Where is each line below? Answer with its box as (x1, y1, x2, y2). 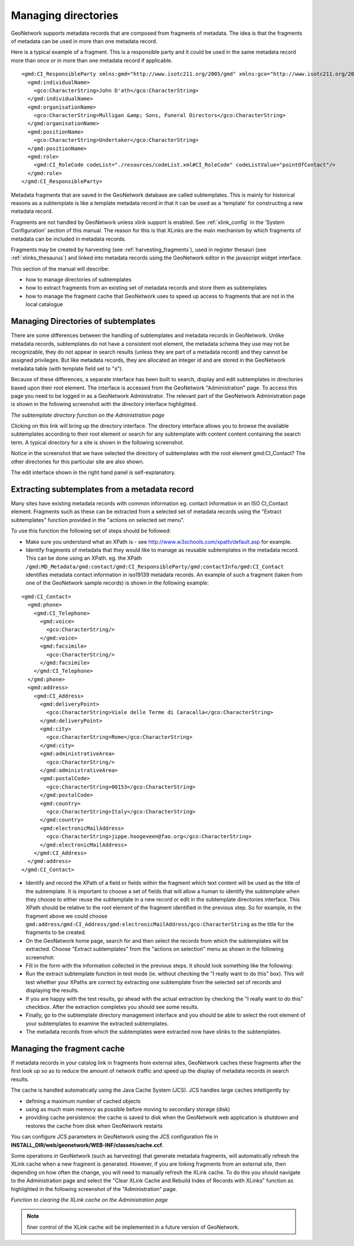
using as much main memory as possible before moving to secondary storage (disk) (25, 1106, 230, 1113)
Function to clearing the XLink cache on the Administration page (11, 1196, 168, 1203)
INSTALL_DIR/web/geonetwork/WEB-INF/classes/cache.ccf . (11, 1141, 164, 1148)
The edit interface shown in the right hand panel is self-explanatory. (11, 469, 176, 476)
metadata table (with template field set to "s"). (11, 365, 123, 372)
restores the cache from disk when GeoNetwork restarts (25, 1122, 163, 1129)
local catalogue (25, 301, 63, 308)
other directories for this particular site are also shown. (11, 458, 145, 465)
